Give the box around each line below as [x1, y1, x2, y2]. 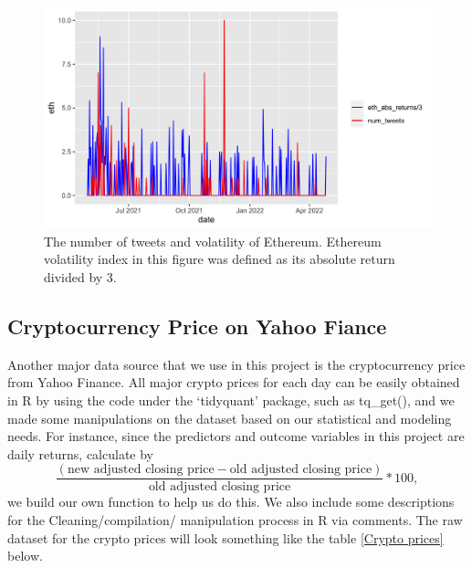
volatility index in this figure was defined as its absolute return [44, 249, 395, 268]
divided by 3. [44, 268, 117, 286]
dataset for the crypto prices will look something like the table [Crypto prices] [7, 528, 444, 547]
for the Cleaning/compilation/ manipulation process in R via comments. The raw [7, 510, 463, 530]
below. [7, 546, 43, 565]
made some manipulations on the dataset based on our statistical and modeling [7, 408, 452, 427]
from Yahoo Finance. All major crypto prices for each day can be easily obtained [7, 373, 460, 392]
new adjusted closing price [67, 463, 215, 477]
